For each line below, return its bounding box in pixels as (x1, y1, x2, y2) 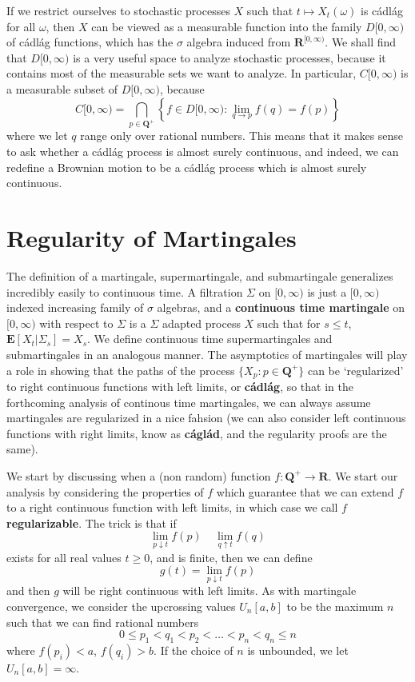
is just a (307, 283, 347, 300)
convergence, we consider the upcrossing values (6, 597, 236, 614)
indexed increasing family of (6, 299, 144, 316)
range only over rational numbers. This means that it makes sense (80, 127, 404, 144)
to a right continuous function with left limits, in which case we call (6, 499, 338, 516)
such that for (257, 314, 321, 331)
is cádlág (361, 2, 403, 18)
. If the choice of (154, 641, 233, 658)
